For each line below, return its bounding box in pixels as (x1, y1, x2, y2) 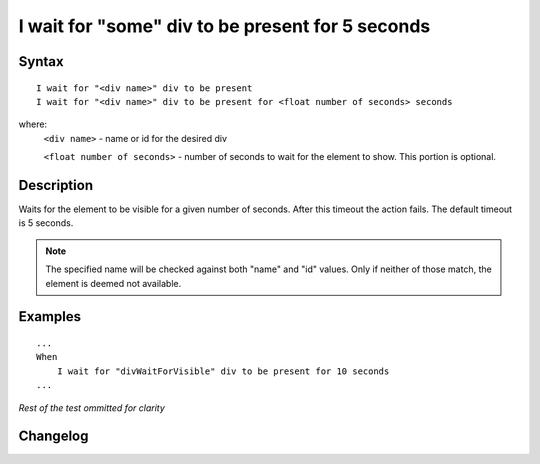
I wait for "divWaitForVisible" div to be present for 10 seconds (56, 365, 390, 377)
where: (18, 118, 48, 130)
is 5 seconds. (18, 217, 74, 229)
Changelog (18, 428, 89, 445)
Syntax (18, 53, 64, 70)
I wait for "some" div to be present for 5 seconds (18, 15, 431, 37)
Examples (18, 308, 82, 325)
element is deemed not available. (45, 277, 182, 289)
